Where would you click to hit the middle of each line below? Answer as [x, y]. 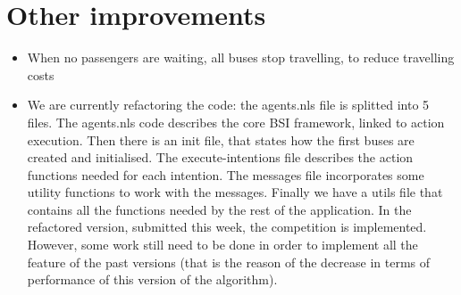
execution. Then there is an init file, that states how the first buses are [221, 139]
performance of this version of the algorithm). [152, 279]
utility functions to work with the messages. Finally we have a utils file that [235, 192]
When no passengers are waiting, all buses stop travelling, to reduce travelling [241, 57]
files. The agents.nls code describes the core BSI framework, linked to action [236, 122]
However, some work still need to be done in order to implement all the [222, 245]
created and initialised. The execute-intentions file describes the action [220, 157]
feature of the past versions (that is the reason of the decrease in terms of [229, 262]
